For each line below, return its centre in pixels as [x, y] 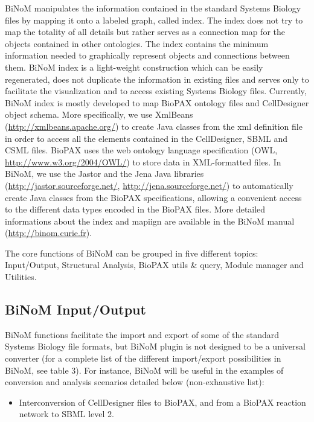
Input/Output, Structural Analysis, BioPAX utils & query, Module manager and [154, 265]
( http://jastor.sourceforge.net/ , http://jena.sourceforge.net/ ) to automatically [149, 185]
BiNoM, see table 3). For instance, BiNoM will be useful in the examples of [144, 370]
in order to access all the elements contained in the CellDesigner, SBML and [146, 138]
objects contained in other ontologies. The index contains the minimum [137, 43]
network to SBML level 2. [66, 414]
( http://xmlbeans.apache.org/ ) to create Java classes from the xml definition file [154, 126]
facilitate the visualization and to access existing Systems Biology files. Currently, [156, 91]
